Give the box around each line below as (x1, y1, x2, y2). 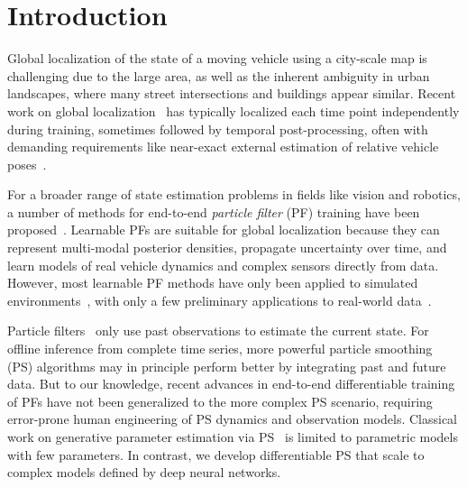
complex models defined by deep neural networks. (7, 463, 281, 482)
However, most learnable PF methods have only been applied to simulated (7, 273, 418, 292)
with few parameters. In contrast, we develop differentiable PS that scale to (7, 445, 425, 464)
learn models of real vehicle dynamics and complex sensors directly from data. (7, 255, 439, 274)
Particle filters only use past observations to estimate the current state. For (7, 321, 429, 340)
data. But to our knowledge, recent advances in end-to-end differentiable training (7, 374, 455, 393)
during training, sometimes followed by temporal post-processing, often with (7, 119, 428, 138)
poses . (7, 154, 47, 173)
